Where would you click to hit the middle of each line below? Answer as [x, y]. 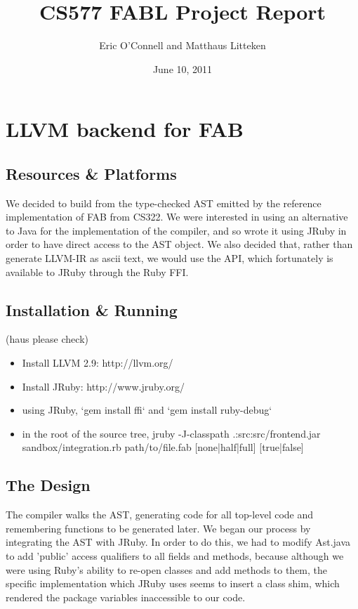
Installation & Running [92, 309]
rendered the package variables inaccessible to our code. [126, 597]
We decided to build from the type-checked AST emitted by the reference [164, 203]
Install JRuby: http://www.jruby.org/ [104, 386]
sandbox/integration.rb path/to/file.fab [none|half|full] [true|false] [163, 447]
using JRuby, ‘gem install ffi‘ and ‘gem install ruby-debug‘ [147, 410]
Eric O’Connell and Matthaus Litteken [183, 45]
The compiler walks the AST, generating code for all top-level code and [160, 515]
